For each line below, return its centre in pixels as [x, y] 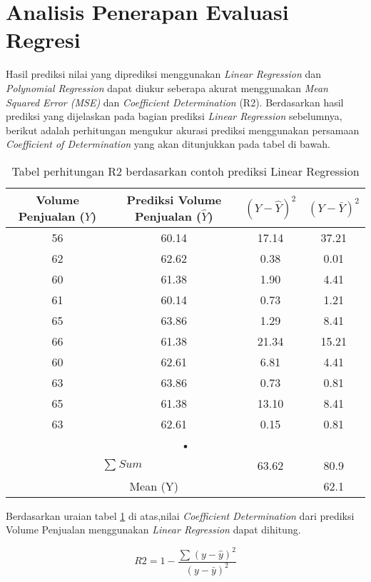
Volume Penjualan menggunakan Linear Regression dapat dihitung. [153, 530]
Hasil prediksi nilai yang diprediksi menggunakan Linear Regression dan [164, 74]
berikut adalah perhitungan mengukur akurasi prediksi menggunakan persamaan [183, 130]
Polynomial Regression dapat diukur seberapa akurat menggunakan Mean [167, 87]
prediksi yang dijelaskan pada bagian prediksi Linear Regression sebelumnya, [174, 116]
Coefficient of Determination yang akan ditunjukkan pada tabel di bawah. [168, 144]
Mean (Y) [154, 486]
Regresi [43, 40]
